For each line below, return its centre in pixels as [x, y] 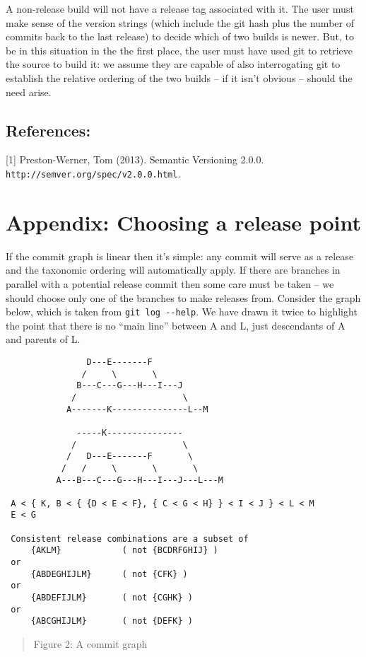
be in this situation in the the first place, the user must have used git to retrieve [179, 50]
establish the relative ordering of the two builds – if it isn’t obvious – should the [179, 77]
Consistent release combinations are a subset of [130, 539]
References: [48, 130]
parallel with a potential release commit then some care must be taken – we [170, 283]
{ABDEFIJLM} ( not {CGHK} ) [112, 598]
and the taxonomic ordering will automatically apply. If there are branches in [173, 270]
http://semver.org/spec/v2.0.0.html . [93, 173]
